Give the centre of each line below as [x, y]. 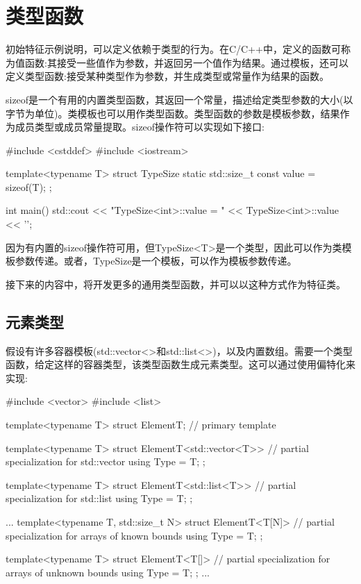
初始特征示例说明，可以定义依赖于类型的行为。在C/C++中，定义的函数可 [173, 49]
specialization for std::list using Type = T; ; [99, 498]
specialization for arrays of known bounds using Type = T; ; [134, 535]
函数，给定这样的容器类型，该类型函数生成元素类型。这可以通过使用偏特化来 [180, 364]
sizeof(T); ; [29, 186]
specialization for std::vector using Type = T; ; [106, 461]
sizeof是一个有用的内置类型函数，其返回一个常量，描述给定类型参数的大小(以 [179, 99]
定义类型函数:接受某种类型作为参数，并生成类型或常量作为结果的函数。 [167, 76]
